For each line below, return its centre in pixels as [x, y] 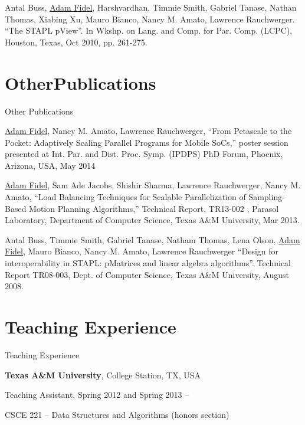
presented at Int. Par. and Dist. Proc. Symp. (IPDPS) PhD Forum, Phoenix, [144, 154]
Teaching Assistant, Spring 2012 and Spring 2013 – [97, 395]
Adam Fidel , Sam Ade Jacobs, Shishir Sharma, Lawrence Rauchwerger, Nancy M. [153, 185]
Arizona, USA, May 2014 [50, 165]
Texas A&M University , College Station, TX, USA [103, 375]
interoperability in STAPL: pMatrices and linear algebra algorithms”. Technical [148, 263]
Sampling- [267, 197]
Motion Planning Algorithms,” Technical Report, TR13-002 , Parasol [154, 208]
